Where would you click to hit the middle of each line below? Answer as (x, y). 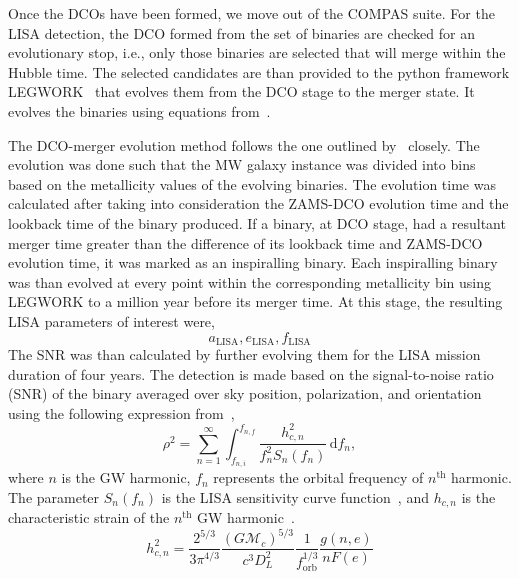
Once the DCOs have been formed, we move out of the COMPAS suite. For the (251, 13)
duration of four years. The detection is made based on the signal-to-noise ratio (251, 373)
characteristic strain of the (89, 517)
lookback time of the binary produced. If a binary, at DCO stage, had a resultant (257, 222)
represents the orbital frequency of (318, 477)
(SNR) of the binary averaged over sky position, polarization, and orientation (245, 393)
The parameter (54, 496)
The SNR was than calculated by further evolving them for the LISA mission (244, 353)
